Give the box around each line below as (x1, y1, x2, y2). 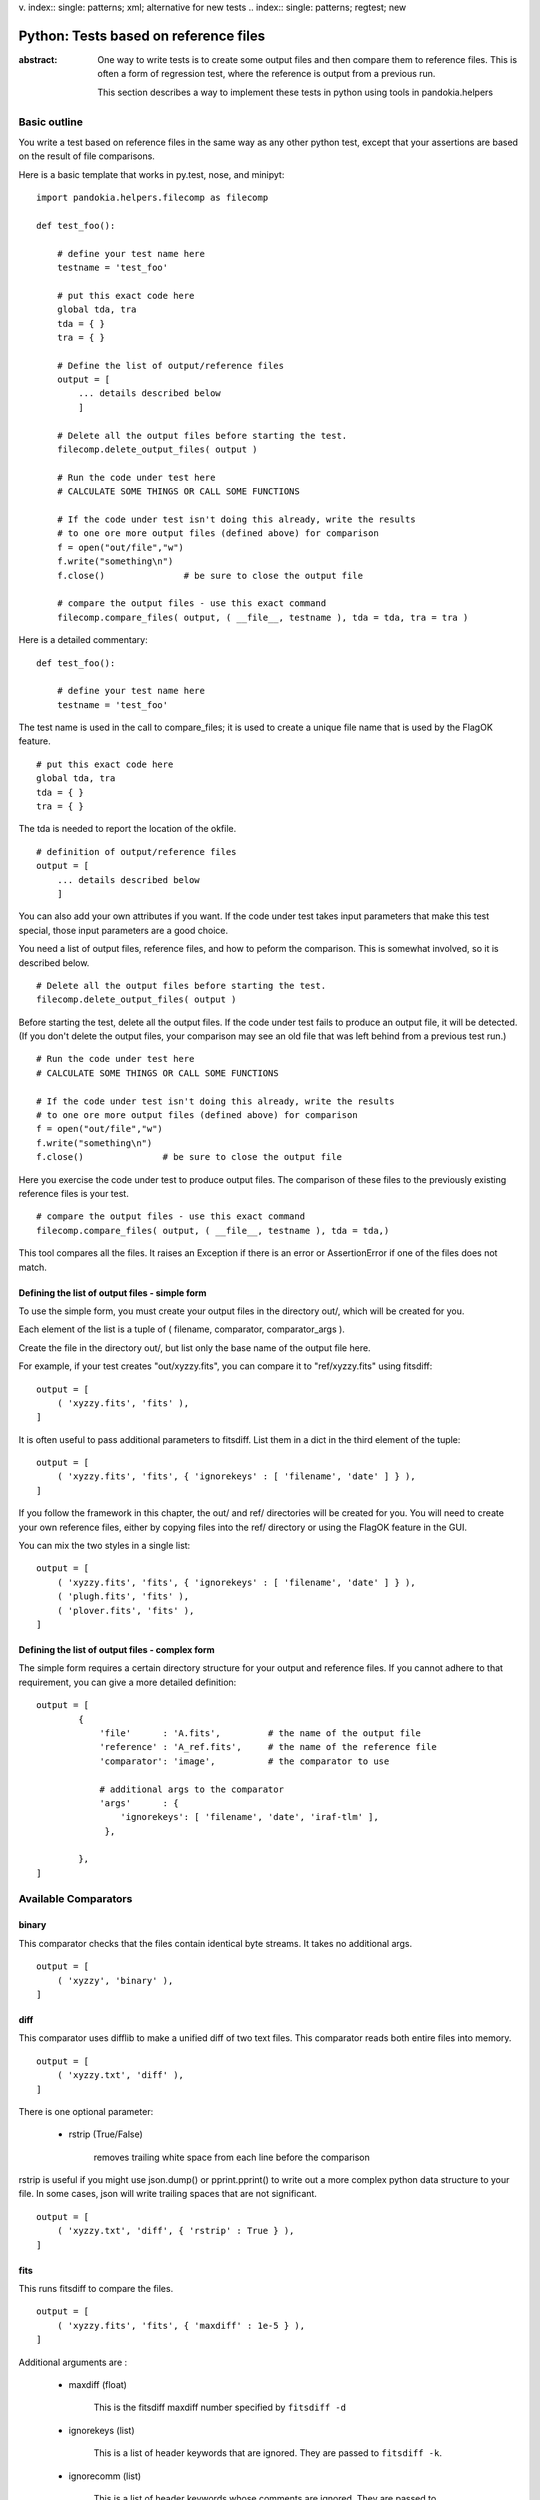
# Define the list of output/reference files (56, 360, 285, 371)
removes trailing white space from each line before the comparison (93, 2151, 370, 2163)
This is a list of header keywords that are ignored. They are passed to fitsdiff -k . (93, 2447, 442, 2459)
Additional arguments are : (18, 2356, 128, 2368)
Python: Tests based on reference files (18, 27, 265, 44)
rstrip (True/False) (68, 2128, 144, 2140)
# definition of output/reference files (36, 846, 237, 857)
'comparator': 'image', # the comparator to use (99, 1755, 390, 1767)
